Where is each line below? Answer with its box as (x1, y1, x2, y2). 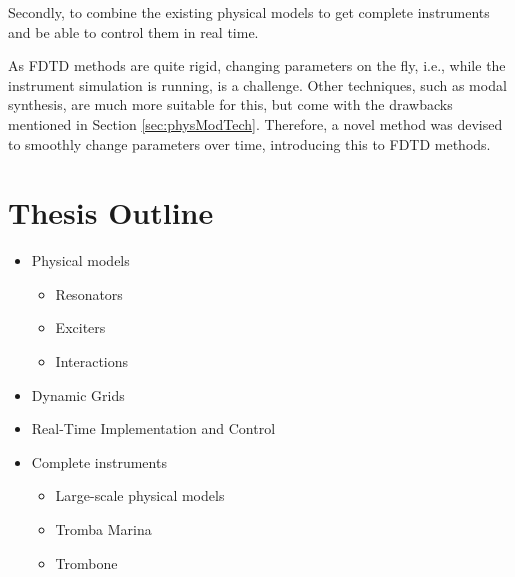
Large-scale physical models (55, 485, 225, 506)
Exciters (55, 317, 106, 338)
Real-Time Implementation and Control (31, 418, 276, 439)
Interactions (55, 351, 129, 372)
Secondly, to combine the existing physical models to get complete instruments (8, 2, 490, 22)
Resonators (55, 283, 123, 304)
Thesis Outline (8, 192, 214, 233)
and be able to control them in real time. (8, 21, 259, 42)
